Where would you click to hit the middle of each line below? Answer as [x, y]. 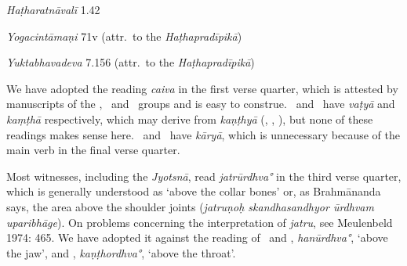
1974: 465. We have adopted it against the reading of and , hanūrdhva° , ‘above [197, 237]
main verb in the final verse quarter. [93, 150]
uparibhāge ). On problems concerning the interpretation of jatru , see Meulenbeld [200, 222]
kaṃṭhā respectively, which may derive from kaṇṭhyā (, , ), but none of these [190, 119]
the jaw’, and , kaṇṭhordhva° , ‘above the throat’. [121, 252]
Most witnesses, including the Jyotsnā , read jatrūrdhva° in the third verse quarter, [204, 176]
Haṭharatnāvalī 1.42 [53, 9]
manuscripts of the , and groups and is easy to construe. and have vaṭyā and [201, 104]
